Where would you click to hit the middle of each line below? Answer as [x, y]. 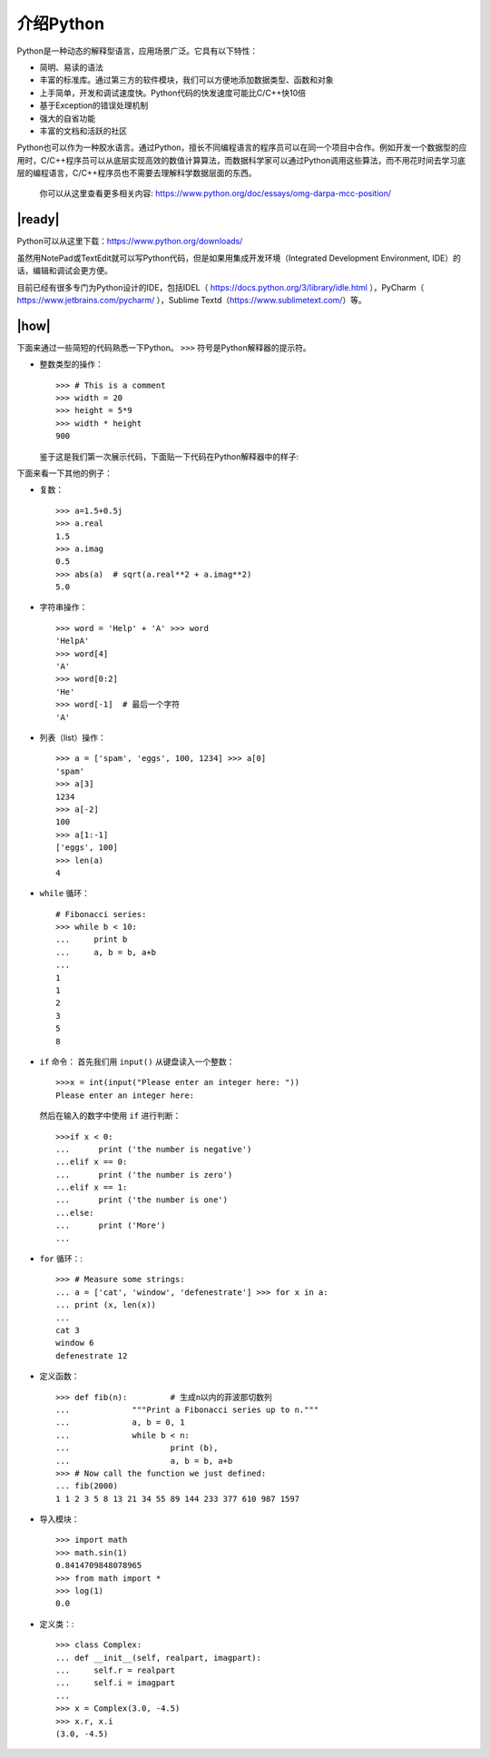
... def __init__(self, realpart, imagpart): [159, 1658]
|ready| [38, 219]
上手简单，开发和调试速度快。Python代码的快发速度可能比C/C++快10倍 [173, 93]
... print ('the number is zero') [144, 1175]
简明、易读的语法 [71, 67]
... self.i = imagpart [116, 1683]
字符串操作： [64, 607]
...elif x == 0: [92, 1162]
